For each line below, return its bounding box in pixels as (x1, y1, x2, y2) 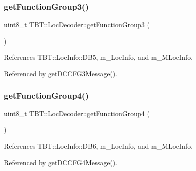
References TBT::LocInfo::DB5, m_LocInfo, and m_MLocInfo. (4, 52, 193, 62)
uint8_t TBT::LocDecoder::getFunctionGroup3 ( (4, 19, 150, 30)
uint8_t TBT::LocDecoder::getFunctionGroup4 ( (4, 108, 150, 118)
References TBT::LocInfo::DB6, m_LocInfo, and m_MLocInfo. (4, 141, 193, 151)
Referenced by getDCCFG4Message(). (4, 157, 118, 167)
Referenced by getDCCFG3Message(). (4, 68, 118, 78)
